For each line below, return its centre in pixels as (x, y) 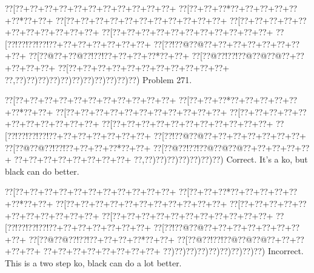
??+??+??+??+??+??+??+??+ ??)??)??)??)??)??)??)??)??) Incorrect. (173, 251)
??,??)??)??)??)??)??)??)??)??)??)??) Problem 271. (99, 79)
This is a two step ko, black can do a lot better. (93, 262)
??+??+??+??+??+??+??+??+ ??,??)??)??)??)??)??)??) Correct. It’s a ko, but (161, 159)
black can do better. (42, 171)
